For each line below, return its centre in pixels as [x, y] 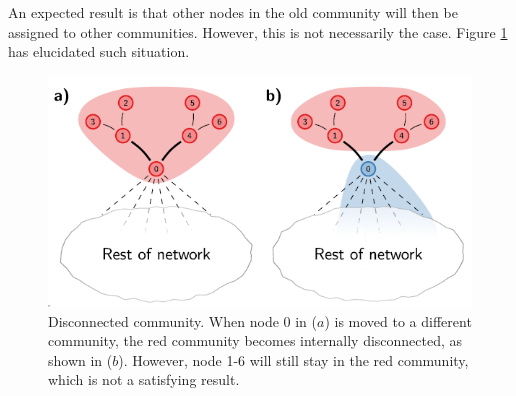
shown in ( [80, 359]
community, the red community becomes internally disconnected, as [255, 340]
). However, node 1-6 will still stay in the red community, [293, 359]
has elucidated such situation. [99, 51]
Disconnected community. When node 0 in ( [182, 320]
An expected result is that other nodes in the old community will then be [233, 12]
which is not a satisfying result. [144, 379]
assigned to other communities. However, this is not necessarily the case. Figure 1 [258, 31]
